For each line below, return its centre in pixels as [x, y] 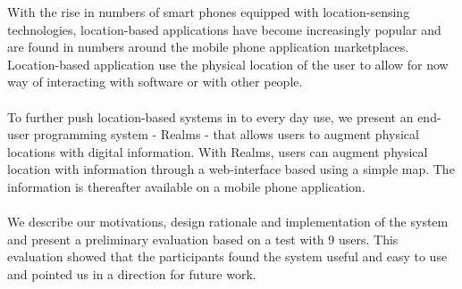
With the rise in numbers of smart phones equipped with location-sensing [209, 12]
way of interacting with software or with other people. [155, 82]
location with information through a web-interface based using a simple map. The [231, 169]
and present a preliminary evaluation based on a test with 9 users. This [203, 239]
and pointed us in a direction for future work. [132, 273]
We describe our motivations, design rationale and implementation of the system [228, 222]
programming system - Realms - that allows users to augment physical [226, 134]
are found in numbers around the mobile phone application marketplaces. [208, 47]
